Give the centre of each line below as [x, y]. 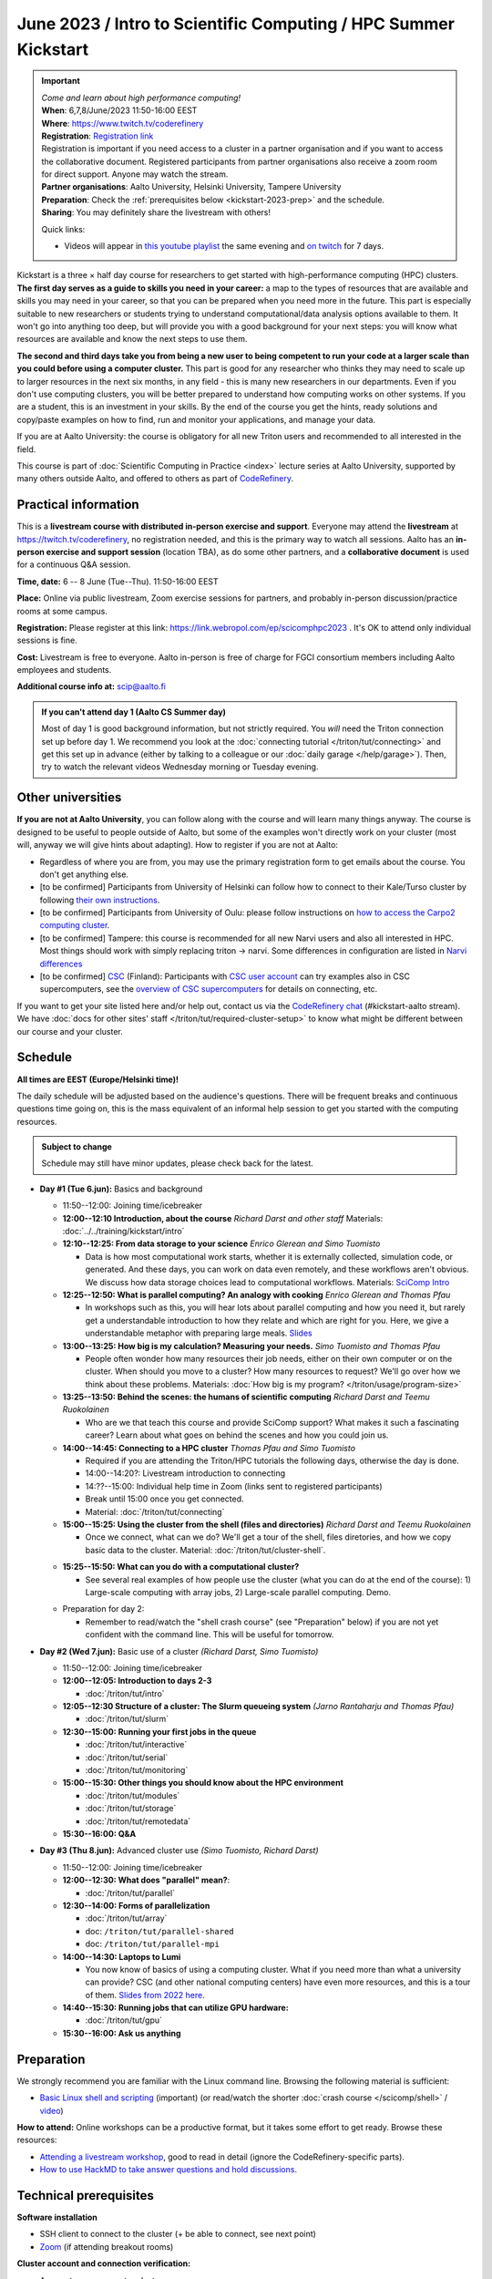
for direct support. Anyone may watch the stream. [135, 174]
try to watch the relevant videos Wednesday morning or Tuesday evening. [180, 767]
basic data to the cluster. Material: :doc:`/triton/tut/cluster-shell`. [205, 1550]
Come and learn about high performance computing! [141, 98]
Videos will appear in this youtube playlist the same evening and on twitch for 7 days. [224, 246]
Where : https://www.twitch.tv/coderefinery [123, 123]
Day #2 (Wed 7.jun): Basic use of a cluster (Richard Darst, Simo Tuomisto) [179, 1651]
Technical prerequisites [86, 2196]
